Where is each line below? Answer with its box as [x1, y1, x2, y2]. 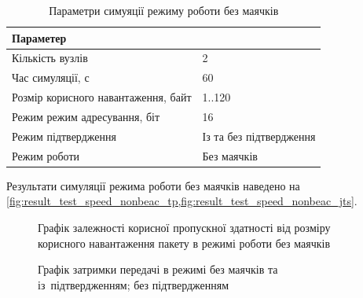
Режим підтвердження [12, 127, 116, 144]
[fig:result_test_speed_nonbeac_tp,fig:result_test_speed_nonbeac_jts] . [6, 193, 357, 209]
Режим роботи [12, 147, 80, 164]
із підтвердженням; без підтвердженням [38, 276, 229, 292]
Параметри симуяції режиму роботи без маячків [49, 2, 279, 18]
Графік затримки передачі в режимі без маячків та [38, 261, 278, 278]
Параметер [12, 29, 67, 46]
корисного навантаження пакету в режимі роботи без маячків [38, 234, 330, 251]
